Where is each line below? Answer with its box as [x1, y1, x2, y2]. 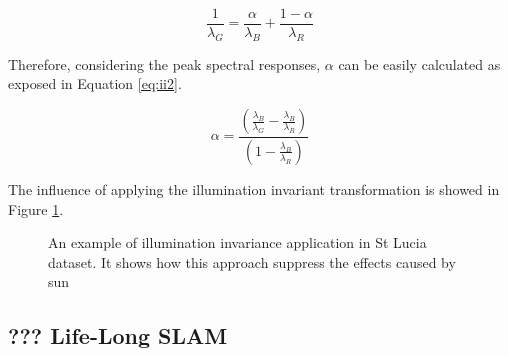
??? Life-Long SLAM [8, 320, 228, 351]
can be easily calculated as [338, 53, 501, 74]
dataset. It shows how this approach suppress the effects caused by [48, 251, 456, 272]
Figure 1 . [8, 198, 64, 219]
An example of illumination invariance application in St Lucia [48, 232, 427, 253]
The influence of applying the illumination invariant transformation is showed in [8, 178, 500, 199]
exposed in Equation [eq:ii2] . [8, 73, 182, 94]
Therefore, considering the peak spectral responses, [8, 53, 321, 74]
